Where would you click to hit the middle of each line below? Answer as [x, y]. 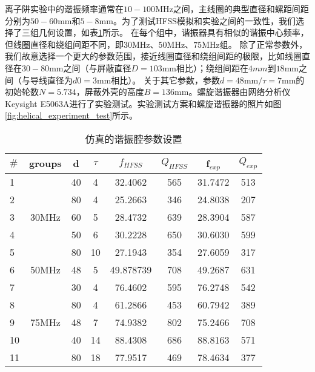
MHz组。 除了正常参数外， [255, 44]
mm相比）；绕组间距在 [205, 67]
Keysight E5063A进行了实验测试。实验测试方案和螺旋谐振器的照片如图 [143, 103]
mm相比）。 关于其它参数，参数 [158, 80]
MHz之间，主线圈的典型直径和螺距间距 [232, 8]
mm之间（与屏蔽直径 [90, 67]
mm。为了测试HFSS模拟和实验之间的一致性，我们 [197, 20]
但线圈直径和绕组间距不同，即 [64, 44]
